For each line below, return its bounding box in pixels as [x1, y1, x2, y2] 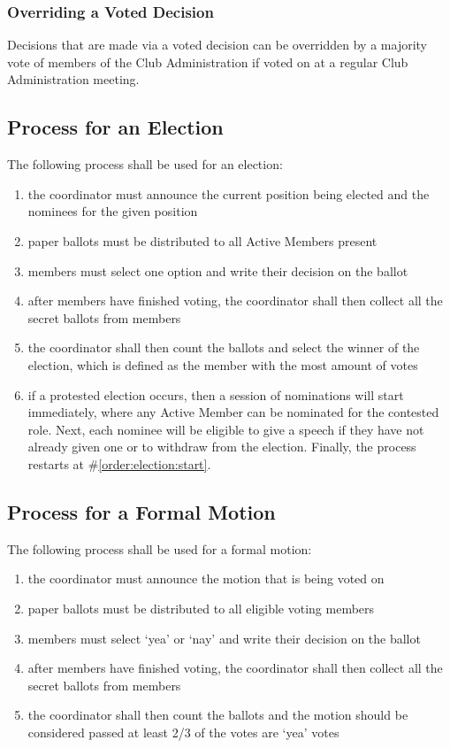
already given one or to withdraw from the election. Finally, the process [27, 437, 416, 456]
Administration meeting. [7, 70, 140, 89]
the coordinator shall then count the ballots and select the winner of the [27, 338, 420, 357]
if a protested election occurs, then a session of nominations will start [27, 385, 404, 404]
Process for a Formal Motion [7, 497, 276, 525]
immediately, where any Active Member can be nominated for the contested [27, 403, 439, 421]
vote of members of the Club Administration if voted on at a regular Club [7, 52, 408, 71]
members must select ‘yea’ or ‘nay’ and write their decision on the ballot [27, 628, 421, 647]
